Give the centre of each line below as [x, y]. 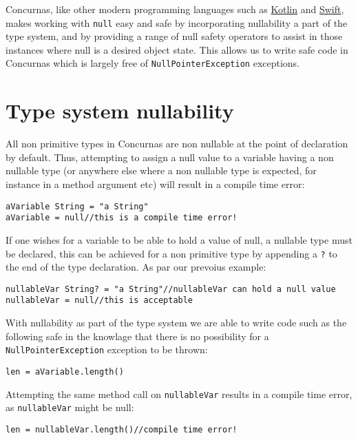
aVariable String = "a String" [77, 206]
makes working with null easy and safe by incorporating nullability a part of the [177, 22]
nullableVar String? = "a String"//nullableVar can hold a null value [171, 289]
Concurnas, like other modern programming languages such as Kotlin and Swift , [175, 9]
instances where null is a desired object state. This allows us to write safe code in [177, 49]
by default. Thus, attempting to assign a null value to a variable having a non [170, 157]
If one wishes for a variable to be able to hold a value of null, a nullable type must [179, 239]
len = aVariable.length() [65, 371]
